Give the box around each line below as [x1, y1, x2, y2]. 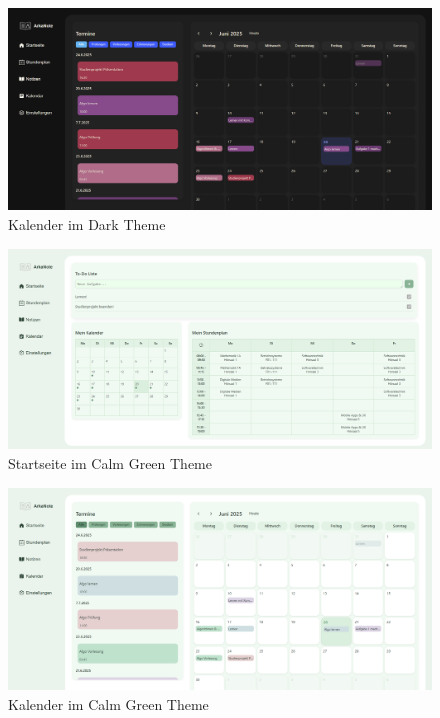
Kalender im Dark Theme [8, 214, 166, 235]
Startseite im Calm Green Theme [8, 453, 212, 474]
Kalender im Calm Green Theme [8, 693, 209, 714]
